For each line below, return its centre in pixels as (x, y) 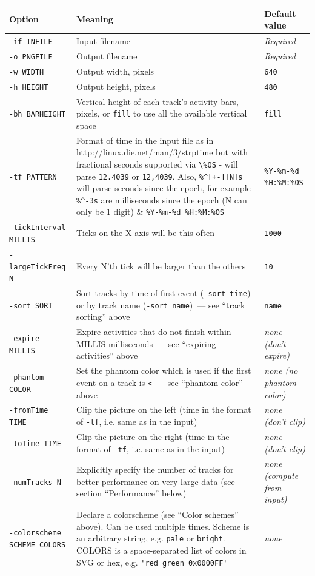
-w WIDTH (27, 72)
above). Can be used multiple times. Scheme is (163, 526)
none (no (281, 371)
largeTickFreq (38, 267)
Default (280, 13)
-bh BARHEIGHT (38, 114)
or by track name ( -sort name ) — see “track (161, 304)
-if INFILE (31, 42)
